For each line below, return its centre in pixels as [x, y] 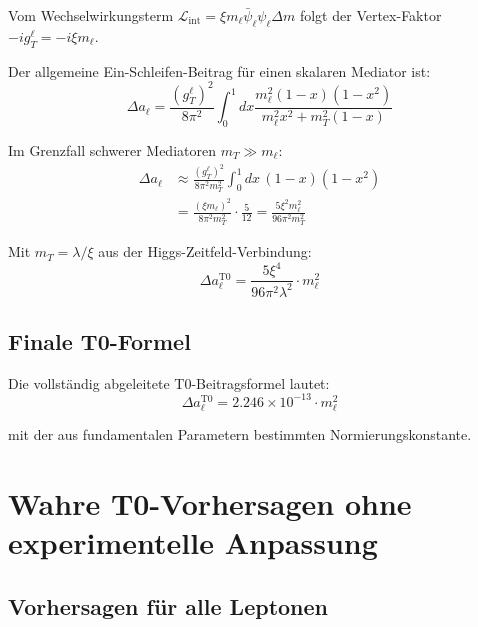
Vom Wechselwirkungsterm [91, 15]
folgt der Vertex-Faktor [370, 15]
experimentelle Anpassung [193, 542]
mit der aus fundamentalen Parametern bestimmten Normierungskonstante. [240, 434]
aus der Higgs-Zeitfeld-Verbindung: [205, 251]
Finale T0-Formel [99, 340]
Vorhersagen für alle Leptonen [168, 605]
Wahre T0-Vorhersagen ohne [210, 502]
